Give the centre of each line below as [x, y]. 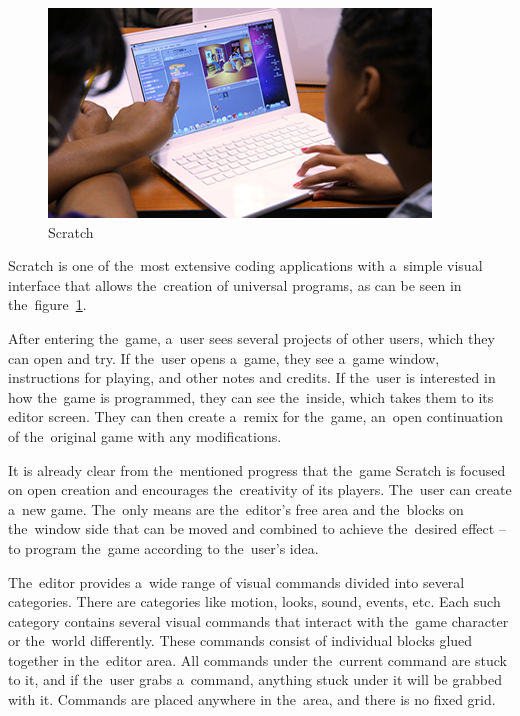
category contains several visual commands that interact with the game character [258, 620]
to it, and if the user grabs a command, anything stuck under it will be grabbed [255, 679]
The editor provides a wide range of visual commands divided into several [236, 581]
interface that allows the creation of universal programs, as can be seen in [235, 284]
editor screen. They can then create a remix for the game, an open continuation [255, 416]
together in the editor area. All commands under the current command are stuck [257, 659]
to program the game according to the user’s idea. [163, 547]
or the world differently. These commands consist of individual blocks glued [240, 640]
